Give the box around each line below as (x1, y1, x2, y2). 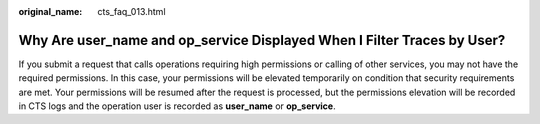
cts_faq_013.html (97, 6, 166, 17)
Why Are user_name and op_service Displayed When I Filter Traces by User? (18, 31, 506, 49)
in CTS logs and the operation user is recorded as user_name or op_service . (18, 100, 336, 112)
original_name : (18, 6, 83, 17)
